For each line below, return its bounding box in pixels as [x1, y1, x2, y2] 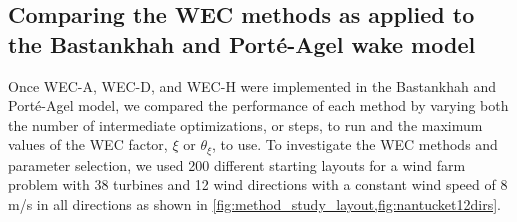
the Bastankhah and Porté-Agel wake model [8, 28, 476, 59]
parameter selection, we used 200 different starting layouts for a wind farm [8, 154, 466, 175]
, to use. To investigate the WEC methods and [212, 134, 498, 155]
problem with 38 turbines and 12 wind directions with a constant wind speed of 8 [8, 174, 508, 195]
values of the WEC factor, [8, 134, 168, 155]
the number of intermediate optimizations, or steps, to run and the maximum [8, 114, 483, 135]
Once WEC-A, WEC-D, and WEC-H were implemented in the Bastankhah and [8, 75, 496, 96]
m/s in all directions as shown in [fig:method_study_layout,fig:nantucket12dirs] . [8, 194, 501, 215]
